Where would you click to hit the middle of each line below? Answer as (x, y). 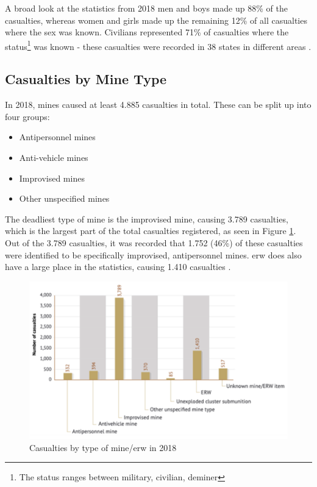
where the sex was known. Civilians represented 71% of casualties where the (147, 32)
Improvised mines (52, 178)
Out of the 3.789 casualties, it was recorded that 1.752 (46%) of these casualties (154, 242)
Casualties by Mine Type (86, 79)
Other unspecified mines (64, 198)
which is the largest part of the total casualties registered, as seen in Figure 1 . (151, 231)
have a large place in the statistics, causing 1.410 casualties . (118, 267)
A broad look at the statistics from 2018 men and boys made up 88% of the (146, 8)
